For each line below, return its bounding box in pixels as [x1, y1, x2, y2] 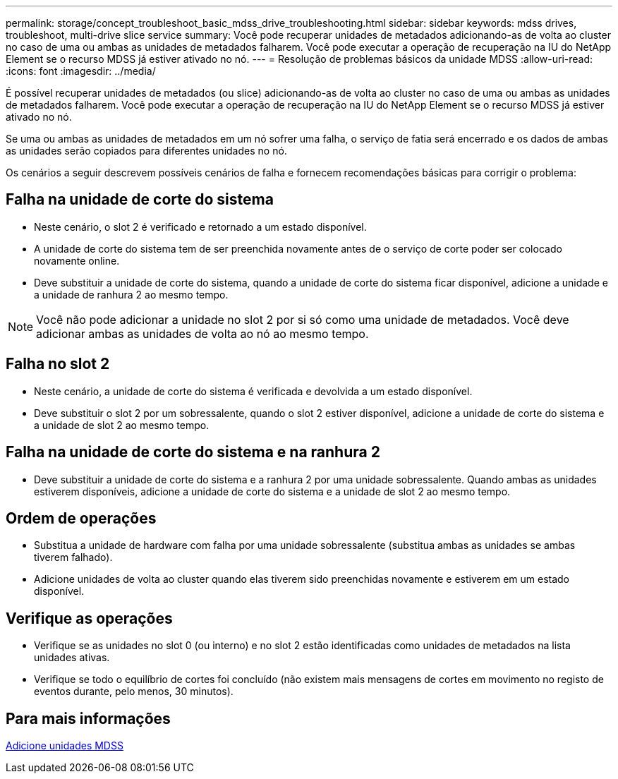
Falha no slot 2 [6, 355, 110, 373]
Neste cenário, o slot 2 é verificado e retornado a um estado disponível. [34, 220, 367, 233]
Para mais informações [6, 709, 171, 727]
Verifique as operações [6, 609, 173, 627]
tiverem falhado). [34, 551, 113, 564]
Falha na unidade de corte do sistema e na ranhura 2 [6, 443, 380, 461]
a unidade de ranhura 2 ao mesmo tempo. [34, 288, 229, 301]
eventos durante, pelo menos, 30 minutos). [34, 685, 234, 698]
